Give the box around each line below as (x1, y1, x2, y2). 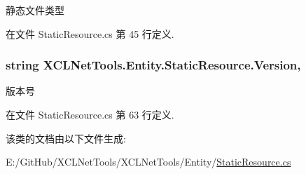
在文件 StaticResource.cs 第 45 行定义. (6, 26, 174, 41)
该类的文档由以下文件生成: (6, 130, 126, 145)
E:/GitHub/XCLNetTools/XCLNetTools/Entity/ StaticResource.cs (6, 154, 291, 169)
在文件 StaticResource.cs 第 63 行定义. (6, 107, 174, 121)
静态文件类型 (6, 3, 64, 17)
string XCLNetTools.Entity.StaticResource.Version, (6, 56, 301, 74)
